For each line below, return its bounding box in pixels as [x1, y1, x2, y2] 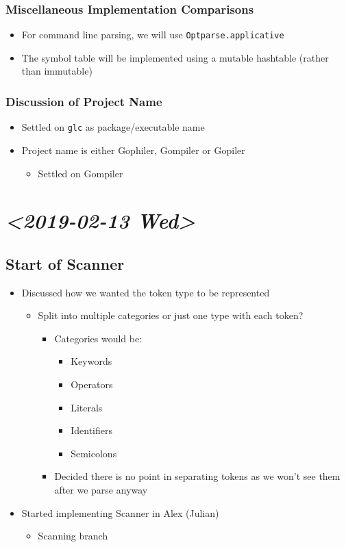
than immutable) [21, 64, 92, 78]
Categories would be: [54, 331, 143, 345]
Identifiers [71, 423, 112, 437]
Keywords [71, 354, 112, 368]
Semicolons [71, 446, 117, 460]
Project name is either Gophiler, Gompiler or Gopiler [21, 142, 245, 157]
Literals [71, 400, 103, 414]
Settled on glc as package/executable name [21, 120, 205, 134]
